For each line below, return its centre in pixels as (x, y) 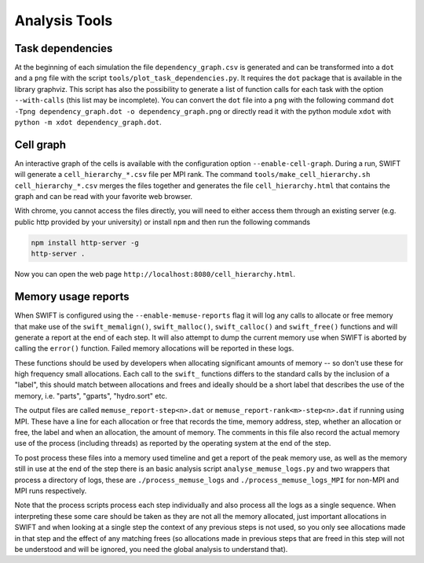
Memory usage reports (72, 297)
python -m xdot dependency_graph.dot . (88, 123)
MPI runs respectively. (51, 491)
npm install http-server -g (85, 243)
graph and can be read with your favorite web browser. (103, 197)
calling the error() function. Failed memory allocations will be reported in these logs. (154, 348)
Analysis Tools (64, 20)
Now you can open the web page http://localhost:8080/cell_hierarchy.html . (155, 274)
